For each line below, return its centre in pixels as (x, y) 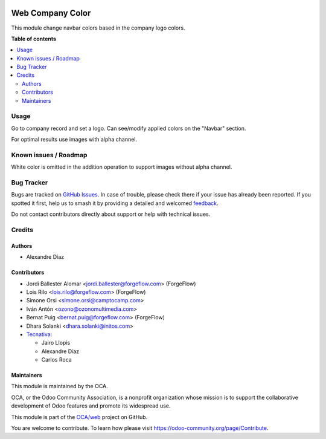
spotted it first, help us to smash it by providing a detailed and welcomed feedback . (115, 203)
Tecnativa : (39, 334)
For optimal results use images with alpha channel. (74, 140)
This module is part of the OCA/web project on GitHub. (79, 417)
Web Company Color (51, 13)
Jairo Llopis (56, 343)
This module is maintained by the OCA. (59, 386)
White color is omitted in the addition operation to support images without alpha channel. (122, 167)
